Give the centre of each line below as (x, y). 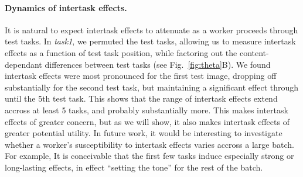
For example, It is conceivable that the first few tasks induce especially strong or (149, 156)
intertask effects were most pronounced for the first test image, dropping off (141, 76)
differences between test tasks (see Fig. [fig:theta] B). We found (158, 64)
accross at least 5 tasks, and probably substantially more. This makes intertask (147, 110)
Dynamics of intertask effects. (66, 7)
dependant (23, 64)
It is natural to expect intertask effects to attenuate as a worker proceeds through (151, 29)
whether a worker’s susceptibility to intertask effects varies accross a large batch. (149, 144)
